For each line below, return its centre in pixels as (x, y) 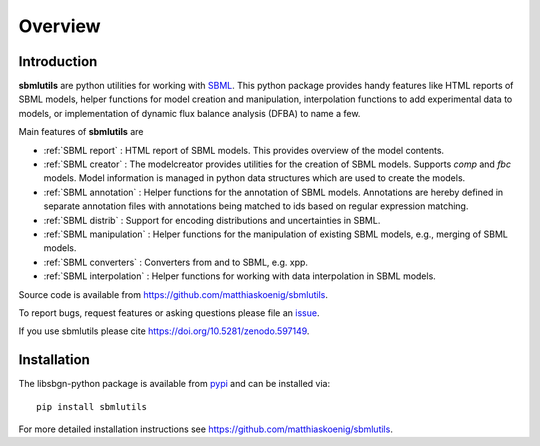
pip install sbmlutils (92, 406)
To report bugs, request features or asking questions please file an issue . (169, 312)
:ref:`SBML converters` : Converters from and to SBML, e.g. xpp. (176, 262)
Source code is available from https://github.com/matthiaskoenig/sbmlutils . (173, 294)
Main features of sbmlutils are (81, 132)
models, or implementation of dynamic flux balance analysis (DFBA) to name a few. (189, 113)
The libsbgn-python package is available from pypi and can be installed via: (174, 384)
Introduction (58, 61)
